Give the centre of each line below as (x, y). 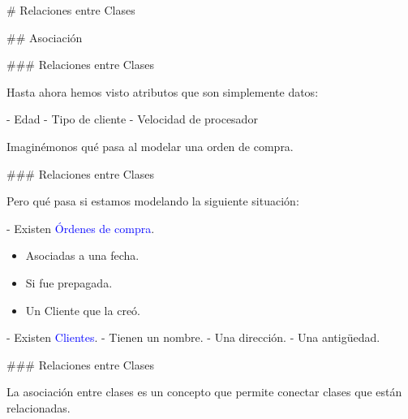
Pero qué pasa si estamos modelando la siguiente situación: (153, 201)
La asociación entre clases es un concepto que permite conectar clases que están (204, 392)
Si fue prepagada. (69, 282)
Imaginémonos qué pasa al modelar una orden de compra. (150, 146)
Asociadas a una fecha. (82, 255)
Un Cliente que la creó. (83, 310)
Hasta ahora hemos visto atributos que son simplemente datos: (163, 91)
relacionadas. (39, 407)
